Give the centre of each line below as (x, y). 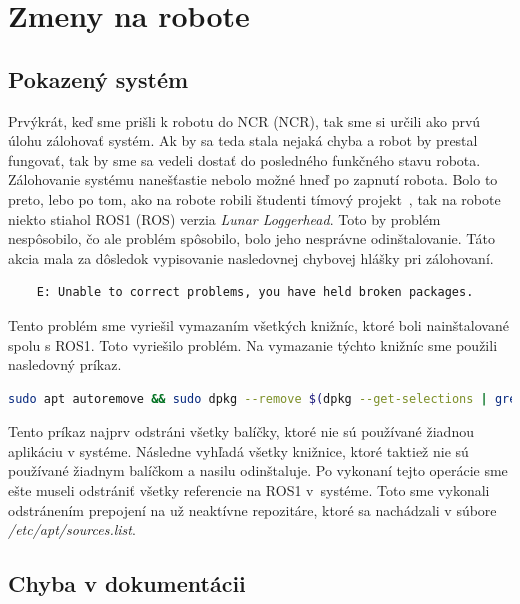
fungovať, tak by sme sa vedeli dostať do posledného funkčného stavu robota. (244, 159)
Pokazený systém (98, 78)
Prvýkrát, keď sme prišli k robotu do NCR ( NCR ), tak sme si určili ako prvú (244, 120)
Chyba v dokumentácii (127, 583)
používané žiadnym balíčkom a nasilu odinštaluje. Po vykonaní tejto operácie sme (258, 470)
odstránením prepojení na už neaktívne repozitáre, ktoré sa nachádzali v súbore (252, 509)
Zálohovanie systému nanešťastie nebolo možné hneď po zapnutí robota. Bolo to (253, 179)
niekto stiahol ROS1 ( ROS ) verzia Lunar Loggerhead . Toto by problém (224, 218)
